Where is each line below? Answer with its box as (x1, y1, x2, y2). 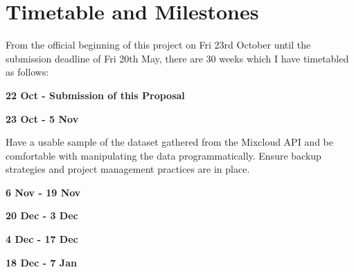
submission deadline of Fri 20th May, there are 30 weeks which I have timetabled (6, 51, 349, 65)
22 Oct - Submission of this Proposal (6, 87, 185, 102)
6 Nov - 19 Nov (6, 185, 81, 199)
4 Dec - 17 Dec (6, 232, 78, 246)
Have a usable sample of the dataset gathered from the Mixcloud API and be (6, 135, 333, 149)
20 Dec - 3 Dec (6, 208, 78, 223)
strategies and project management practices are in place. (6, 162, 250, 176)
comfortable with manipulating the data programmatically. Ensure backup (6, 148, 321, 162)
